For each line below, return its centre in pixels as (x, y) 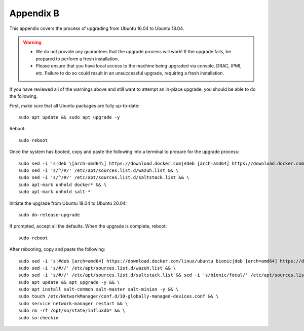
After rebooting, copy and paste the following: (57, 249)
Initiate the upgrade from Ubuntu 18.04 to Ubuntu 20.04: (68, 203)
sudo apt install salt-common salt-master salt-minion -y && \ (99, 289)
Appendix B (34, 13)
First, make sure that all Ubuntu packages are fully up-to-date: (74, 105)
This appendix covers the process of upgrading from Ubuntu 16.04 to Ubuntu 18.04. (97, 28)
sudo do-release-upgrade (49, 215)
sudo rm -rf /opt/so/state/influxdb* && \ (72, 311)
